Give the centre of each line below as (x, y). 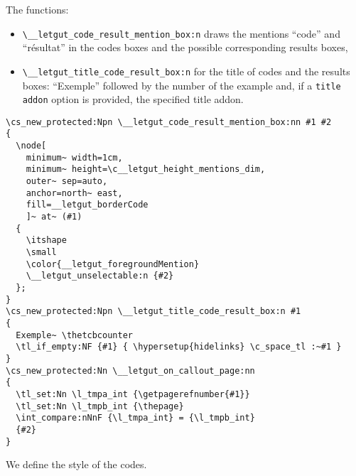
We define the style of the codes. (76, 464)
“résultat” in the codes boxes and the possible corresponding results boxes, (185, 47)
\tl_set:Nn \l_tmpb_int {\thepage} (100, 406)
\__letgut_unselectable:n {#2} (100, 276)
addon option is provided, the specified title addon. (133, 99)
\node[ (31, 146)
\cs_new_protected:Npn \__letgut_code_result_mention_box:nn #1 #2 (169, 122)
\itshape (46, 240)
